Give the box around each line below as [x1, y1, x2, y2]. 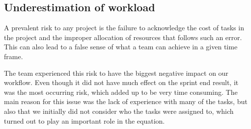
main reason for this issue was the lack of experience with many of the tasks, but [4, 96, 248, 107]
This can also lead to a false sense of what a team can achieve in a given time [4, 42, 238, 52]
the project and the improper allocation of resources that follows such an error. [4, 32, 242, 42]
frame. [4, 51, 23, 61]
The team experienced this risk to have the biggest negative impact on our [4, 67, 228, 78]
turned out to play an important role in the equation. [4, 115, 165, 126]
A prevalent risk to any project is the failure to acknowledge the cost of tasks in [4, 22, 244, 33]
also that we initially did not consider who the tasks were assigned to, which [4, 106, 234, 116]
